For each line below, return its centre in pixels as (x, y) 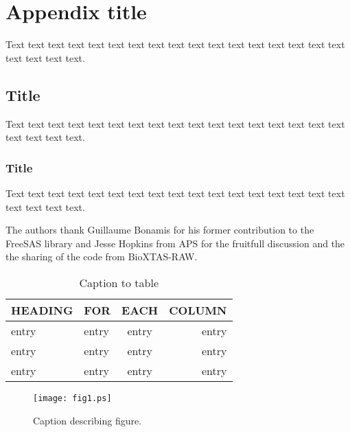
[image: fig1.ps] (72, 398)
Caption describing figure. (87, 420)
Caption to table (119, 282)
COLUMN (198, 310)
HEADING (42, 310)
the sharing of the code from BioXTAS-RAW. (102, 257)
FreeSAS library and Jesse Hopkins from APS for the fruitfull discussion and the (175, 243)
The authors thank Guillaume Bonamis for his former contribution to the (160, 230)
